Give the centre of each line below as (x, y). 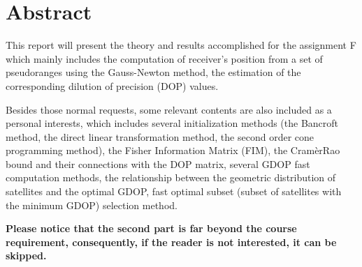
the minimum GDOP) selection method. (92, 205)
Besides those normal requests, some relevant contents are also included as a (169, 109)
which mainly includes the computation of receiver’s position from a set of (164, 58)
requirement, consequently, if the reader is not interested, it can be (171, 242)
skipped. (26, 255)
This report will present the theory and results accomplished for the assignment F (181, 45)
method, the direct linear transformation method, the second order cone (160, 136)
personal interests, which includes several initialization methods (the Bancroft (172, 123)
